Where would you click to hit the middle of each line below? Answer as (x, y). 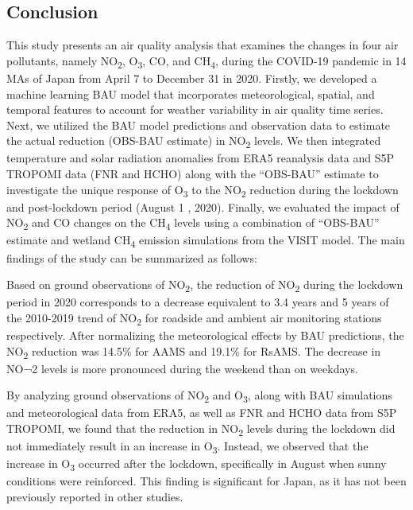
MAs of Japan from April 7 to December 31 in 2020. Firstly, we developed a (192, 78)
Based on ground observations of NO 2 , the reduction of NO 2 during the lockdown (205, 285)
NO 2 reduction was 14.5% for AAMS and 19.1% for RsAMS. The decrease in (194, 352)
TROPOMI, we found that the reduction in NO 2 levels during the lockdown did (201, 429)
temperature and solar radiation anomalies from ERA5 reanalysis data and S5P (201, 158)
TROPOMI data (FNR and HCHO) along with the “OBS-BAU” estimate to (193, 174)
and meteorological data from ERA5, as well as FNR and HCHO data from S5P (202, 413)
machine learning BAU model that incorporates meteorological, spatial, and (191, 93)
